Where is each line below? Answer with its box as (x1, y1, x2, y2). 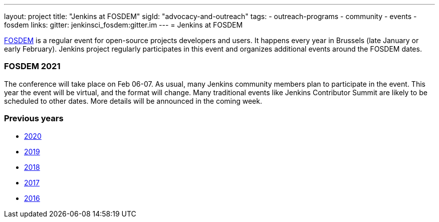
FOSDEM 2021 (4, 61, 61, 72)
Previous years (4, 113, 64, 124)
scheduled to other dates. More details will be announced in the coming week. (4, 96, 262, 105)
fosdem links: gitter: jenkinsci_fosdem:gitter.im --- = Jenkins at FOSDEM (4, 21, 243, 29)
